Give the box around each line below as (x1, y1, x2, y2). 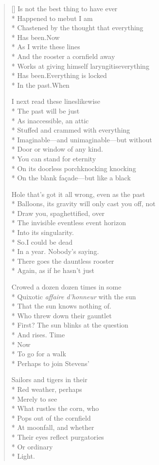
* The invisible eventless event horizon (11, 217, 126, 228)
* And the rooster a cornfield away (11, 51, 115, 61)
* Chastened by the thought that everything (11, 22, 143, 33)
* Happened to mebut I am (11, 13, 93, 23)
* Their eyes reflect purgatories (11, 431, 104, 442)
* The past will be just (11, 105, 80, 116)
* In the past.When (11, 79, 70, 90)
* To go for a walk (11, 349, 66, 359)
